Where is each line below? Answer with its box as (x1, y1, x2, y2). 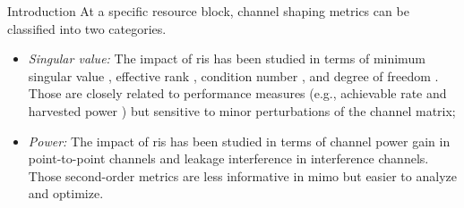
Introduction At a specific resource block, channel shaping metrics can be (7, 2, 409, 20)
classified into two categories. (7, 19, 167, 37)
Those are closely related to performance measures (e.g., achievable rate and (28, 84, 447, 103)
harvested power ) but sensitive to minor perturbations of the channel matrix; (28, 101, 456, 120)
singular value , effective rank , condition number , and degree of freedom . (28, 66, 439, 85)
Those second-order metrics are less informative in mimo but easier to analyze (28, 166, 457, 185)
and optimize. (28, 184, 104, 203)
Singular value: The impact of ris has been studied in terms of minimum (28, 49, 425, 68)
